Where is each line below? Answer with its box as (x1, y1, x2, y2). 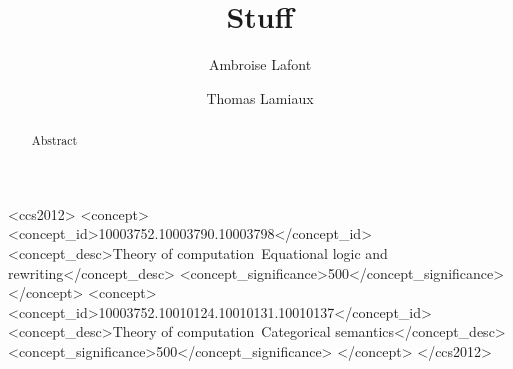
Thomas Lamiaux (206, 87, 314, 108)
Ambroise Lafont (208, 54, 312, 75)
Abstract (31, 132, 78, 149)
